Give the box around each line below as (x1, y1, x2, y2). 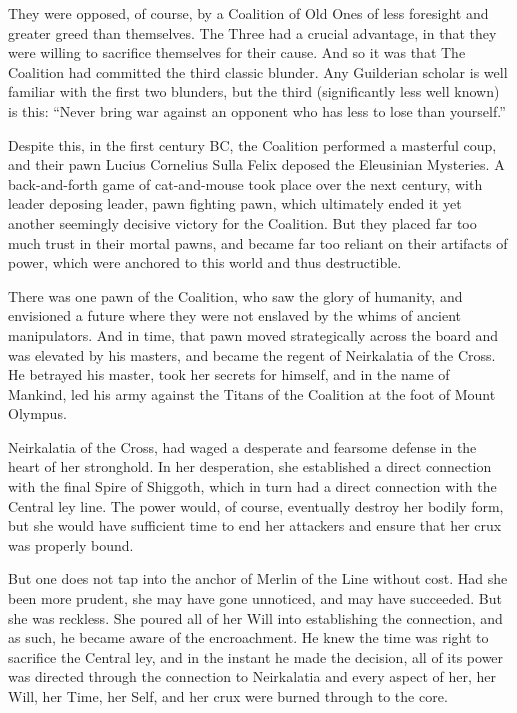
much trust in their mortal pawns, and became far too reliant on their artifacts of (8, 232, 508, 253)
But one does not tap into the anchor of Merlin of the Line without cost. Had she (8, 568, 508, 589)
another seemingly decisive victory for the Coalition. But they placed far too (8, 212, 477, 233)
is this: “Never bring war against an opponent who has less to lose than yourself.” (8, 100, 506, 121)
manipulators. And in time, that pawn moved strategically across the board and (8, 324, 499, 345)
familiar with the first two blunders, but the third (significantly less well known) (8, 81, 500, 102)
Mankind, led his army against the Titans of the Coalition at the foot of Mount (8, 383, 496, 404)
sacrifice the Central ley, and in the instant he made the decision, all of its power (8, 646, 504, 667)
